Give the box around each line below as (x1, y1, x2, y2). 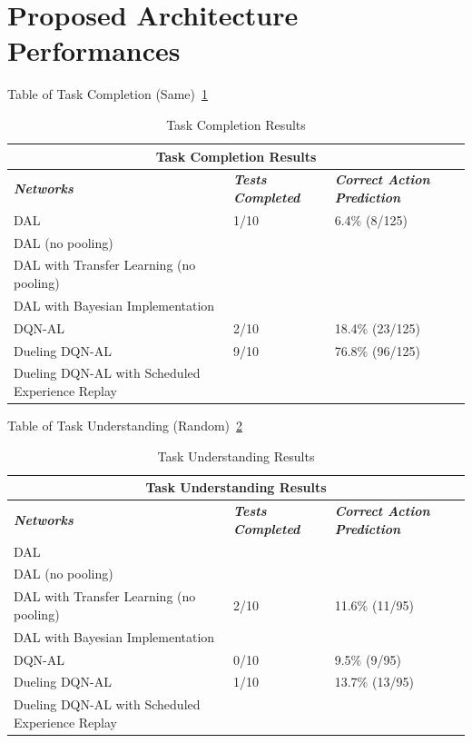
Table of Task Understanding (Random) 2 (7, 416, 243, 435)
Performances (7, 32, 181, 69)
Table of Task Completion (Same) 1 (7, 84, 208, 104)
